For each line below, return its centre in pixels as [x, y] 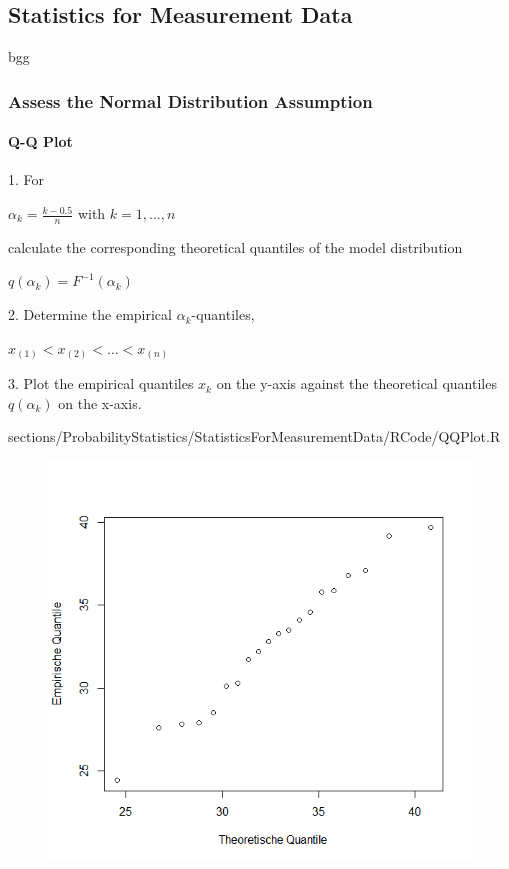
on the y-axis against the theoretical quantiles [356, 383]
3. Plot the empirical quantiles [101, 383]
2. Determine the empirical [90, 314]
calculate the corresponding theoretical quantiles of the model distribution [235, 246]
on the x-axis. [100, 402]
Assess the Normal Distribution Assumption [190, 100]
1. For [26, 179]
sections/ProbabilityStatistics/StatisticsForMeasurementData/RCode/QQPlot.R [254, 436]
